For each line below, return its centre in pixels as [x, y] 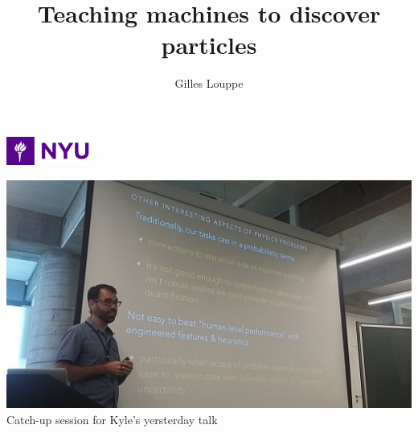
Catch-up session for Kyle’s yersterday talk [112, 419]
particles [209, 45]
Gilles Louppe [209, 83]
